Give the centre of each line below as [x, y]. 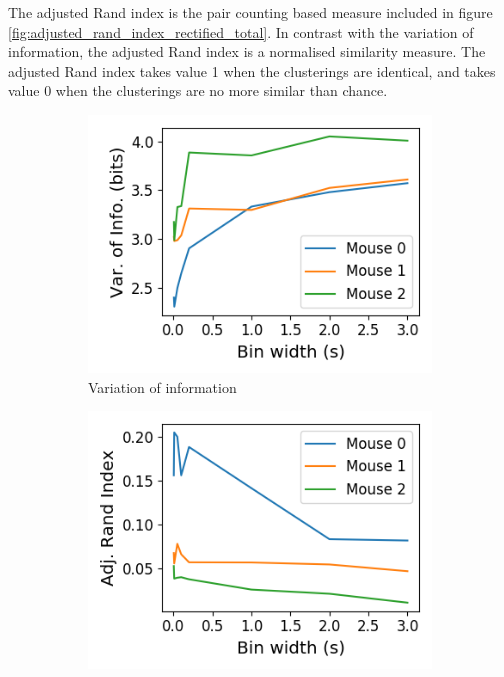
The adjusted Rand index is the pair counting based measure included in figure [250, 12]
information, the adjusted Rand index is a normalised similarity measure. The [247, 51]
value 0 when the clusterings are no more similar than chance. [198, 90]
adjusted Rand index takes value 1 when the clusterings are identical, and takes [252, 70]
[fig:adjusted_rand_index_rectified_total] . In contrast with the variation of [241, 31]
